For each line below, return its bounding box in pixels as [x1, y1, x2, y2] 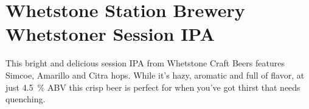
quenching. [5, 93, 46, 105]
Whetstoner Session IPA [5, 21, 215, 46]
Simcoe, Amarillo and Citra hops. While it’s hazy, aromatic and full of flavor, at [5, 68, 305, 81]
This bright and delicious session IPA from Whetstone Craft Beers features [5, 57, 285, 69]
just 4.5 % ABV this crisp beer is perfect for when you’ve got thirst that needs [5, 80, 300, 93]
